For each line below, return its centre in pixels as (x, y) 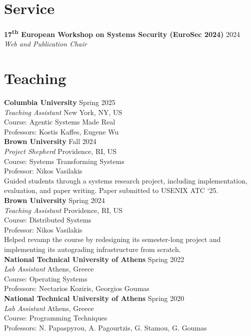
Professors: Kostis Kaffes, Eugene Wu (61, 131)
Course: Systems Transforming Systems (64, 161)
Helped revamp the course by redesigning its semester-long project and (112, 239)
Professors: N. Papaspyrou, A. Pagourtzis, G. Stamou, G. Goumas (105, 327)
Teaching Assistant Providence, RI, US (63, 210)
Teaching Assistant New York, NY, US (63, 112)
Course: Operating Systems (46, 278)
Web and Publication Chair (45, 44)
